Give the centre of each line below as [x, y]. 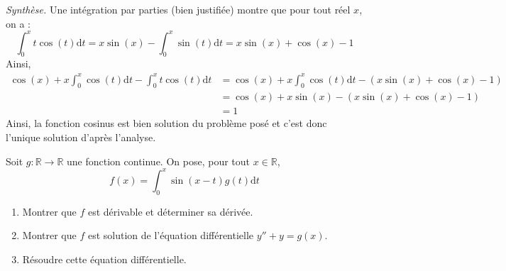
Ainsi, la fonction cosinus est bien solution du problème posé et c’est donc [166, 123]
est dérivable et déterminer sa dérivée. [170, 211]
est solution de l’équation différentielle [171, 235]
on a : [18, 23]
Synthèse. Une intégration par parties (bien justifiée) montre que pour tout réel [178, 9]
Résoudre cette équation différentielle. [104, 259]
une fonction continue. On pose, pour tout [159, 161]
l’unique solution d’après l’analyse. [81, 137]
